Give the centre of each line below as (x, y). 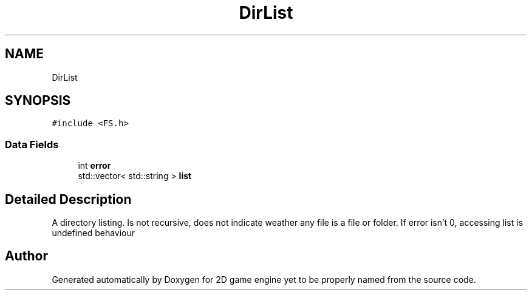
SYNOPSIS (38, 101)
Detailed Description (68, 199)
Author (26, 256)
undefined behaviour (94, 233)
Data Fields (32, 144)
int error (94, 166)
